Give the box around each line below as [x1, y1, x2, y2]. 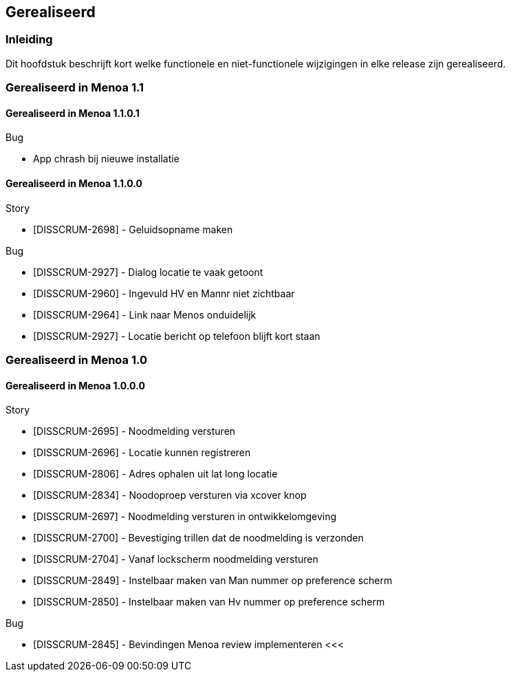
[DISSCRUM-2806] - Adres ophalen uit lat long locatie [33, 468, 278, 480]
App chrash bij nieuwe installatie [33, 153, 180, 165]
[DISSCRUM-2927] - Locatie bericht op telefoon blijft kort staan [33, 330, 320, 342]
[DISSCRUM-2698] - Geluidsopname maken [33, 223, 233, 235]
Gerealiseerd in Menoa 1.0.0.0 [6, 379, 145, 391]
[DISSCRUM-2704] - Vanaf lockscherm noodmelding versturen [33, 553, 318, 566]
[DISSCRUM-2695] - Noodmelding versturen [33, 425, 236, 438]
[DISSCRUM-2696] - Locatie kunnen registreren [33, 447, 251, 459]
